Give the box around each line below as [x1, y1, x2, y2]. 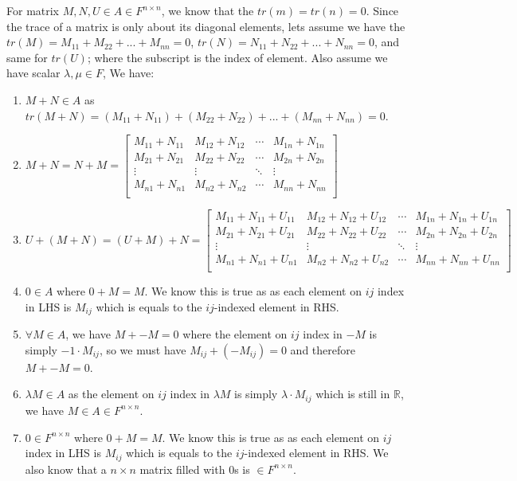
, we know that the [161, 2, 254, 18]
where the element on [182, 326, 288, 342]
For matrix [6, 2, 60, 18]
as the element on [68, 385, 155, 402]
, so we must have [99, 341, 186, 358]
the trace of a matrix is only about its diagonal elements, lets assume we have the [6, 18, 405, 34]
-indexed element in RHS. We [244, 444, 389, 461]
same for [6, 49, 48, 65]
